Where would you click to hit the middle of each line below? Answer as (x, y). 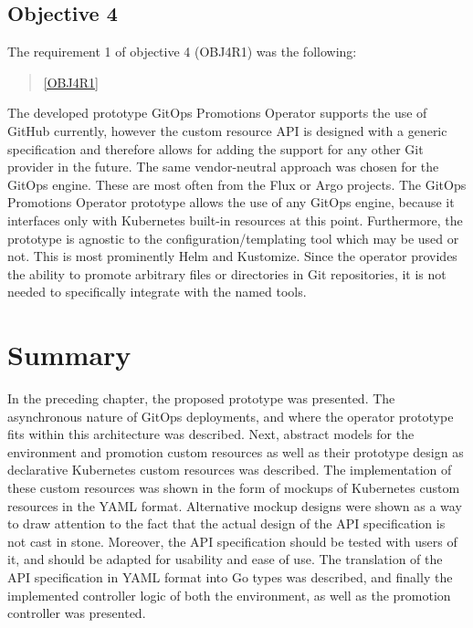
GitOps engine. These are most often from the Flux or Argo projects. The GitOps (237, 184)
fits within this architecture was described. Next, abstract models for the (211, 434)
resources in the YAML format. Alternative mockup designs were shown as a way (235, 505)
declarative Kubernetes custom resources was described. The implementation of (230, 470)
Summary (69, 355)
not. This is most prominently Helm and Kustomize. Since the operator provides (232, 256)
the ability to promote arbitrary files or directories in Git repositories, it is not (227, 273)
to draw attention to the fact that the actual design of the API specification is (226, 523)
